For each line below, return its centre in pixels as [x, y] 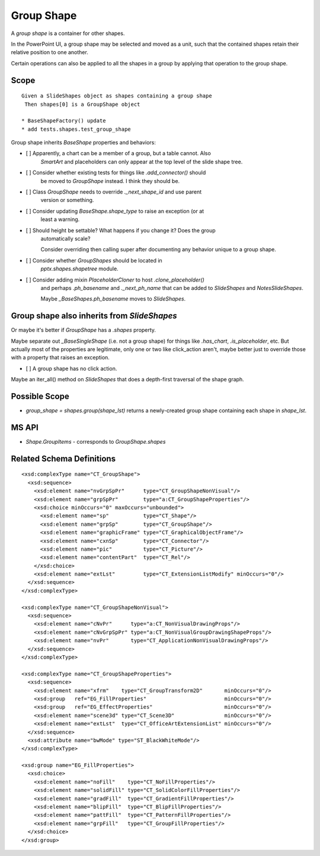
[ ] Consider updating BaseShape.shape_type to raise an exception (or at [115, 211]
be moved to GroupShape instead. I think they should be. [110, 181]
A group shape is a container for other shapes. [68, 33]
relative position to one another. [49, 52]
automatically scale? [65, 238]
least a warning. [60, 219]
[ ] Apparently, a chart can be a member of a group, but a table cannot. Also [119, 153]
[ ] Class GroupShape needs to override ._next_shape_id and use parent [114, 192]
